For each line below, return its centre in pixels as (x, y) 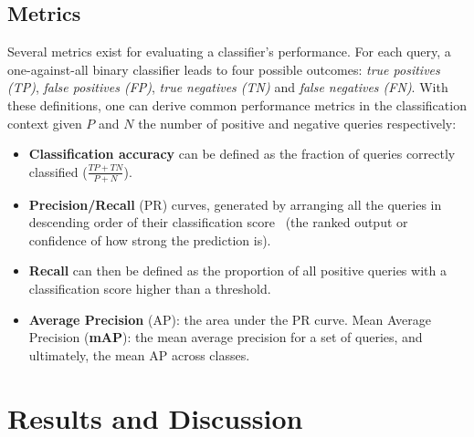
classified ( (58, 171)
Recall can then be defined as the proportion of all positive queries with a (237, 271)
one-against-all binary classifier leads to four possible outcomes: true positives (224, 69)
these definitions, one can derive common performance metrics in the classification (237, 104)
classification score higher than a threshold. (150, 288)
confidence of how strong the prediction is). (150, 239)
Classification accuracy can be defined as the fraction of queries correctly (242, 154)
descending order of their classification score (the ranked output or (218, 222)
